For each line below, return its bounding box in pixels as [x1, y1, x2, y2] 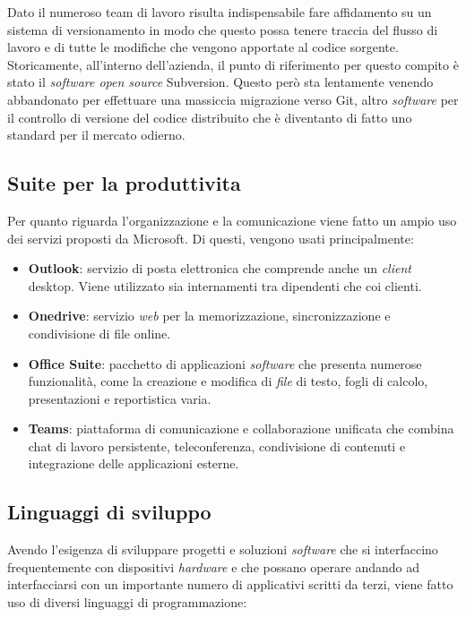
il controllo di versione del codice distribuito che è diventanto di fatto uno [7, 107, 412, 126]
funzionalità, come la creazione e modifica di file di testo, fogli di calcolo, [28, 372, 428, 390]
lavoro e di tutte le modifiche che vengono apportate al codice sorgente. [7, 38, 399, 56]
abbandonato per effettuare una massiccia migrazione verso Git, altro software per [7, 90, 459, 108]
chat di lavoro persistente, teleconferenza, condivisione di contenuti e [28, 436, 406, 455]
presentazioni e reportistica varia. [28, 389, 211, 407]
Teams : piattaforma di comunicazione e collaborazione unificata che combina [28, 419, 454, 438]
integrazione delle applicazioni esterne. [28, 454, 239, 473]
